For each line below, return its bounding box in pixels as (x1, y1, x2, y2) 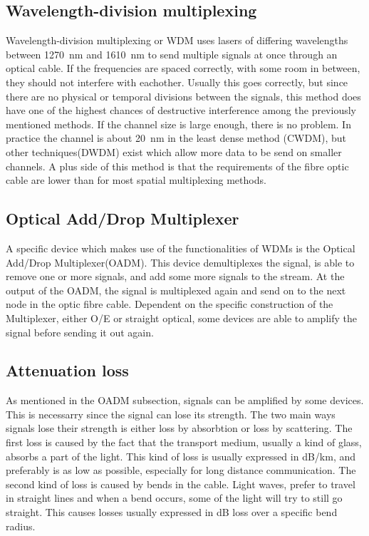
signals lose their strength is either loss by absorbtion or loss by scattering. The (6, 421, 353, 435)
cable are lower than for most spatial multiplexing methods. (6, 172, 266, 187)
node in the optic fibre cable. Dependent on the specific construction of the (6, 297, 333, 311)
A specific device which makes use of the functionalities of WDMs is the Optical (6, 240, 355, 255)
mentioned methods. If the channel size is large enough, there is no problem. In (6, 116, 351, 131)
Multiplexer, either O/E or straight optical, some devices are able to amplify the (6, 310, 357, 325)
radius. (6, 518, 36, 533)
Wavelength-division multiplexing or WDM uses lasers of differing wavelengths (6, 33, 348, 48)
